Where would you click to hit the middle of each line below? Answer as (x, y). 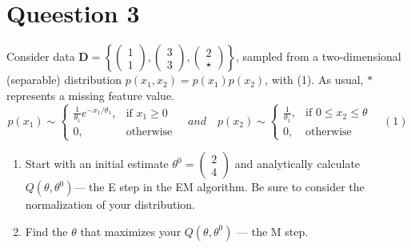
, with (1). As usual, (314, 80)
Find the (46, 231)
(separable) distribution (64, 80)
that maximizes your (131, 231)
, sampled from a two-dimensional (319, 56)
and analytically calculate (297, 164)
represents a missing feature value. (91, 95)
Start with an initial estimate (97, 164)
